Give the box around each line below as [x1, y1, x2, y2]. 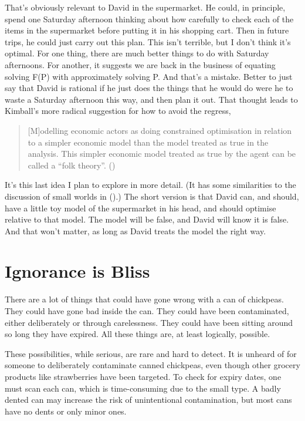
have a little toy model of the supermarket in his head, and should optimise [5, 201, 276, 214]
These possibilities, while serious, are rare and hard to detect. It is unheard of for [5, 347, 297, 359]
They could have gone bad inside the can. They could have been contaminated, [5, 305, 289, 316]
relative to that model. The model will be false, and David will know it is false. [5, 213, 289, 225]
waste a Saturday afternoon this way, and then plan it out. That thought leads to [5, 93, 298, 105]
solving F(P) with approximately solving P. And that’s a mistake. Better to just [5, 70, 293, 82]
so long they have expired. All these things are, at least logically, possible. [5, 328, 270, 340]
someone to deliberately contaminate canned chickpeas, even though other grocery [5, 359, 300, 371]
